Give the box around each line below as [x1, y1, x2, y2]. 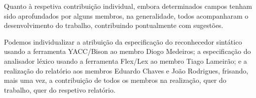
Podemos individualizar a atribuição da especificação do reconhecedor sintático [4, 36, 242, 47]
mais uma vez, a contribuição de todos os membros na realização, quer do [4, 75, 226, 85]
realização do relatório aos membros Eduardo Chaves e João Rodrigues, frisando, [4, 65, 249, 75]
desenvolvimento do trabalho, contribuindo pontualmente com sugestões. [4, 20, 223, 30]
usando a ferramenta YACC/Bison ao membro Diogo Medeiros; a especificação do [4, 46, 251, 56]
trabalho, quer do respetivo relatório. [4, 84, 115, 95]
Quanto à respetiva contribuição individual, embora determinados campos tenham [4, 1, 252, 11]
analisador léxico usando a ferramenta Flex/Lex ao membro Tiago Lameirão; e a [4, 55, 247, 66]
